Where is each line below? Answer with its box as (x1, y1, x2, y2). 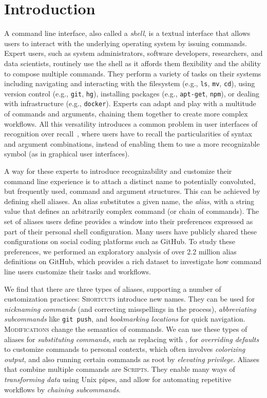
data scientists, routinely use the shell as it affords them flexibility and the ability (4, 57, 261, 68)
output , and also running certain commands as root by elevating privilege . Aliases (4, 353, 259, 364)
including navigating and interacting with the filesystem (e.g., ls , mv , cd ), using (4, 78, 255, 89)
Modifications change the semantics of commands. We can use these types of (4, 324, 247, 334)
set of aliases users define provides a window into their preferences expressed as (4, 216, 253, 226)
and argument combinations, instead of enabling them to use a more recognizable (4, 138, 260, 149)
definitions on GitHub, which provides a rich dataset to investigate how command (4, 256, 261, 267)
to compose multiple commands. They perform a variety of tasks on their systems (4, 68, 261, 78)
